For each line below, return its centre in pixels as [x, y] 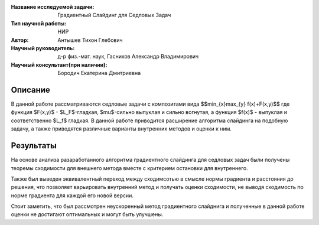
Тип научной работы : [39, 23]
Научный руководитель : [43, 48]
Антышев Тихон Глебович [90, 40]
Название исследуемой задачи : [53, 7]
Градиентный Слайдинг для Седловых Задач [114, 15]
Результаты [34, 146]
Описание [30, 89]
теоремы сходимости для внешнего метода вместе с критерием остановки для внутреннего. [129, 168]
